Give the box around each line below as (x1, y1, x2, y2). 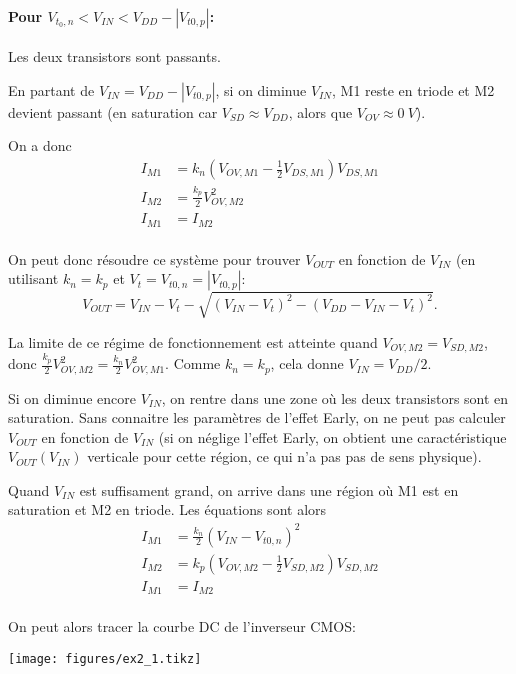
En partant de (8, 79, 95, 100)
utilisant (8, 268, 59, 289)
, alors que (288, 101, 353, 122)
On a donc (8, 135, 72, 156)
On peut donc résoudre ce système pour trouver (8, 248, 301, 269)
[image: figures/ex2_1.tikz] (8, 651, 202, 666)
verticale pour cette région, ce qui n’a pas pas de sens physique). (87, 446, 482, 467)
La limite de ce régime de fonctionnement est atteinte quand (8, 331, 378, 352)
